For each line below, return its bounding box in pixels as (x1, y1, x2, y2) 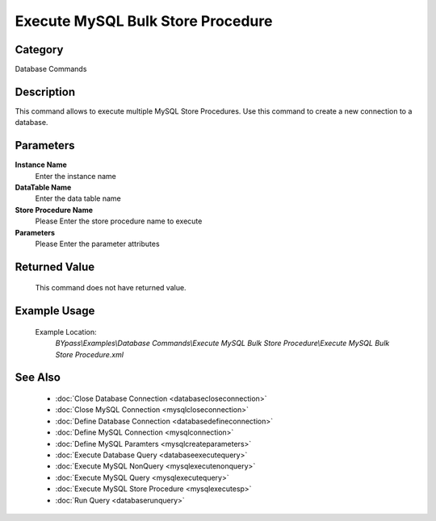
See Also (15, 371, 61, 385)
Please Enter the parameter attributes (35, 239, 161, 248)
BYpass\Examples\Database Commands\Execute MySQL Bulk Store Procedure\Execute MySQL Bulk (55, 339, 390, 348)
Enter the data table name (35, 194, 121, 203)
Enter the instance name (35, 171, 116, 181)
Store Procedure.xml (55, 349, 124, 359)
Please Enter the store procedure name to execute (35, 216, 203, 226)
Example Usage (15, 304, 95, 318)
